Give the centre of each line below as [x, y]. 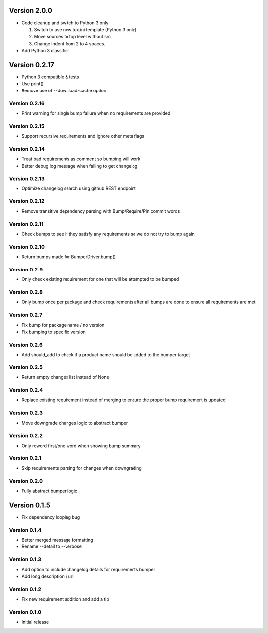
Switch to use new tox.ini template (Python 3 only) [85, 29]
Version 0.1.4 [25, 530]
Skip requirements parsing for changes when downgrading [82, 468]
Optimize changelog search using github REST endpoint [79, 188]
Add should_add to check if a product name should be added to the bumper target [106, 355]
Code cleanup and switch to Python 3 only [65, 23]
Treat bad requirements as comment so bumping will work [81, 159]
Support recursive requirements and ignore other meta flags [83, 136]
